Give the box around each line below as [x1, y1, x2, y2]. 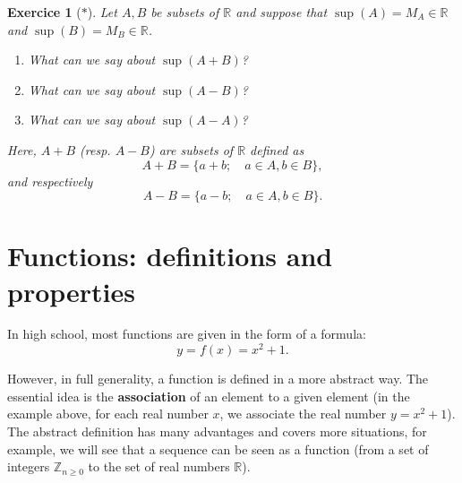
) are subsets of [149, 140, 234, 159]
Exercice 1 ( [7, 3, 81, 21]
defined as [250, 140, 304, 159]
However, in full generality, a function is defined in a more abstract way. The [7, 369, 429, 388]
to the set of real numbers [88, 457, 230, 476]
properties [7, 272, 135, 309]
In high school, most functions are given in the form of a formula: [7, 324, 366, 343]
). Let [87, 3, 117, 21]
